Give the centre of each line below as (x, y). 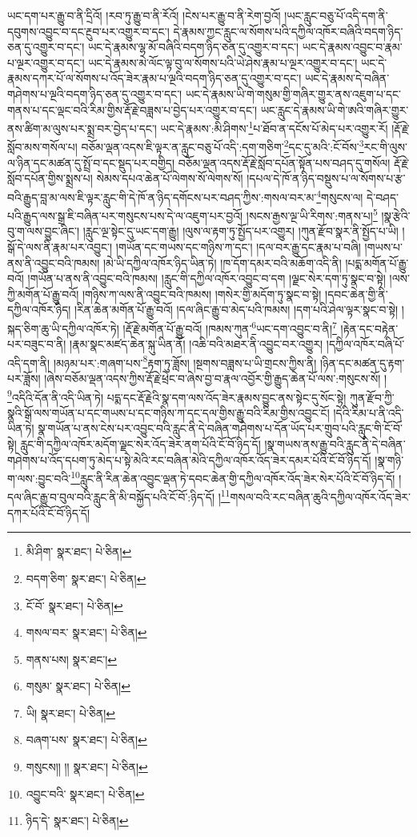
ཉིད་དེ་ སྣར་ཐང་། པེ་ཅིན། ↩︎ (77, 821)
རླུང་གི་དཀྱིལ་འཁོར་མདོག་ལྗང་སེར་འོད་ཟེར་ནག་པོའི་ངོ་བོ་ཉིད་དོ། (140, 444)
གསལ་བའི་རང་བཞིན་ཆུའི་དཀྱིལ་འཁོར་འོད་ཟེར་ (320, 497)
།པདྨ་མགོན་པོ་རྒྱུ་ (377, 262)
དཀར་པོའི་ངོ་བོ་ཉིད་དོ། (49, 512)
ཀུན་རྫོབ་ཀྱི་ (372, 397)
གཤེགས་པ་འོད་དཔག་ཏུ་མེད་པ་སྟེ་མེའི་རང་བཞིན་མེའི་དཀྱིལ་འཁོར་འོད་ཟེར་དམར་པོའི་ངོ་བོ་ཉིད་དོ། (189, 459)
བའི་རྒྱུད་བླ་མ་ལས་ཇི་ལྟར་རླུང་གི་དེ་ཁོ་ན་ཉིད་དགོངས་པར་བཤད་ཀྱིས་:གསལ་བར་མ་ (162, 197)
